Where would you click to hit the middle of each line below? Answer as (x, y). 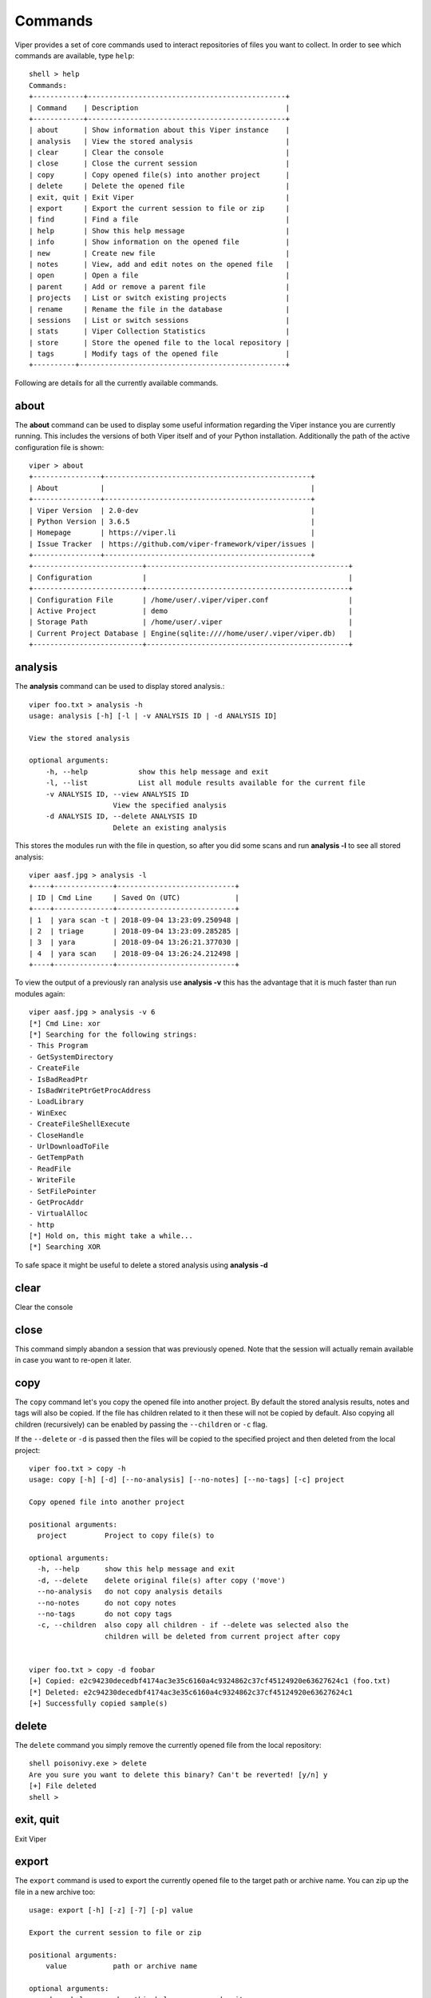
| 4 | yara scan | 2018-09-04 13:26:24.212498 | (134, 953)
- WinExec (48, 1112)
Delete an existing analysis (170, 828)
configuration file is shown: (59, 447)
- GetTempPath (56, 1158)
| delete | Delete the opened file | (160, 186)
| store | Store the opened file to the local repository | (160, 342)
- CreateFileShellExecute (80, 1124)
